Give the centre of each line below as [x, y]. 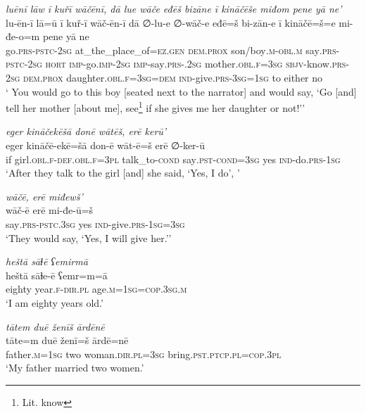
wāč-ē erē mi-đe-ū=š [50, 210]
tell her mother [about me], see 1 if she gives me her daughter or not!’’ [156, 107]
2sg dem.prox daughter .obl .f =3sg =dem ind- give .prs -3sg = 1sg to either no [164, 77]
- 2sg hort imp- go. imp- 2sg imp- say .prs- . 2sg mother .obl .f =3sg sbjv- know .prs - [187, 64]
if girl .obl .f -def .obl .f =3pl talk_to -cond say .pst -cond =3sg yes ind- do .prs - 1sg [173, 159]
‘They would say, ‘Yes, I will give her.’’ [89, 237]
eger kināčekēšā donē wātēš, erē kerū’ [86, 131]
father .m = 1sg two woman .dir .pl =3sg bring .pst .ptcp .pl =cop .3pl [144, 354]
